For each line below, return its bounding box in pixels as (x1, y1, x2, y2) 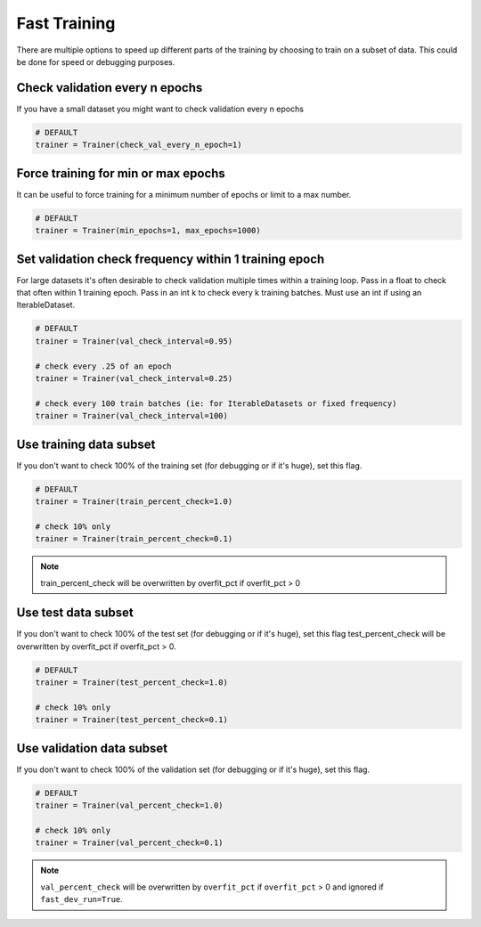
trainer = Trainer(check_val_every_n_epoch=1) (35, 140, 242, 150)
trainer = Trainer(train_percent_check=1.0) (35, 496, 233, 507)
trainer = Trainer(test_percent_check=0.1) (35, 715, 229, 725)
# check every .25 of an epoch (35, 361, 173, 371)
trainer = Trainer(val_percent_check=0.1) (35, 838, 224, 848)
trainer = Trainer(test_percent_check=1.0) (35, 678, 229, 687)
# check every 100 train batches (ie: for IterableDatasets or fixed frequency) (35, 398, 397, 409)
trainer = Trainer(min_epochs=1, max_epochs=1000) (35, 225, 262, 236)
